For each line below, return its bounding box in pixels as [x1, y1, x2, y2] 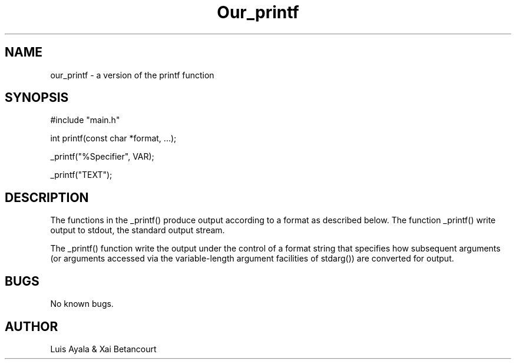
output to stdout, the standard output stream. [50, 225, 225, 236]
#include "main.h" [50, 115, 120, 125]
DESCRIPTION [5, 190, 89, 205]
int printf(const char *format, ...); [50, 133, 177, 144]
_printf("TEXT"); [50, 170, 113, 180]
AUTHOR [5, 319, 58, 334]
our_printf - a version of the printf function [50, 70, 214, 80]
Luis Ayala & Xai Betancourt [50, 343, 157, 354]
